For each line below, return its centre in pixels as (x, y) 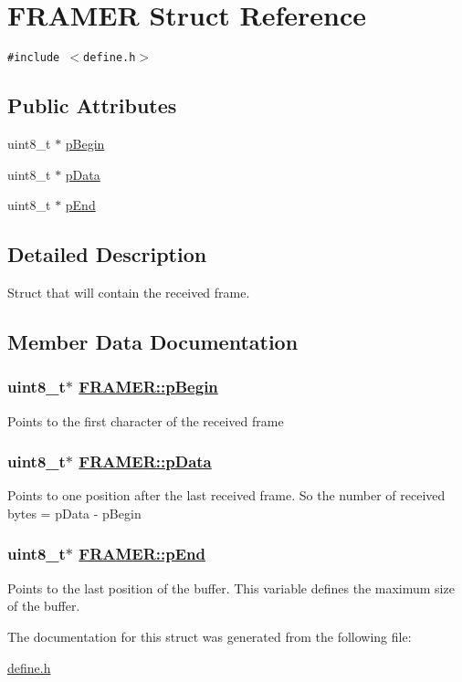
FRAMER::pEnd (142, 554)
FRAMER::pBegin (148, 387)
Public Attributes (92, 105)
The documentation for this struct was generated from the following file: (210, 636)
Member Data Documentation (153, 341)
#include (34, 58)
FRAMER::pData (145, 462)
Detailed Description (107, 254)
